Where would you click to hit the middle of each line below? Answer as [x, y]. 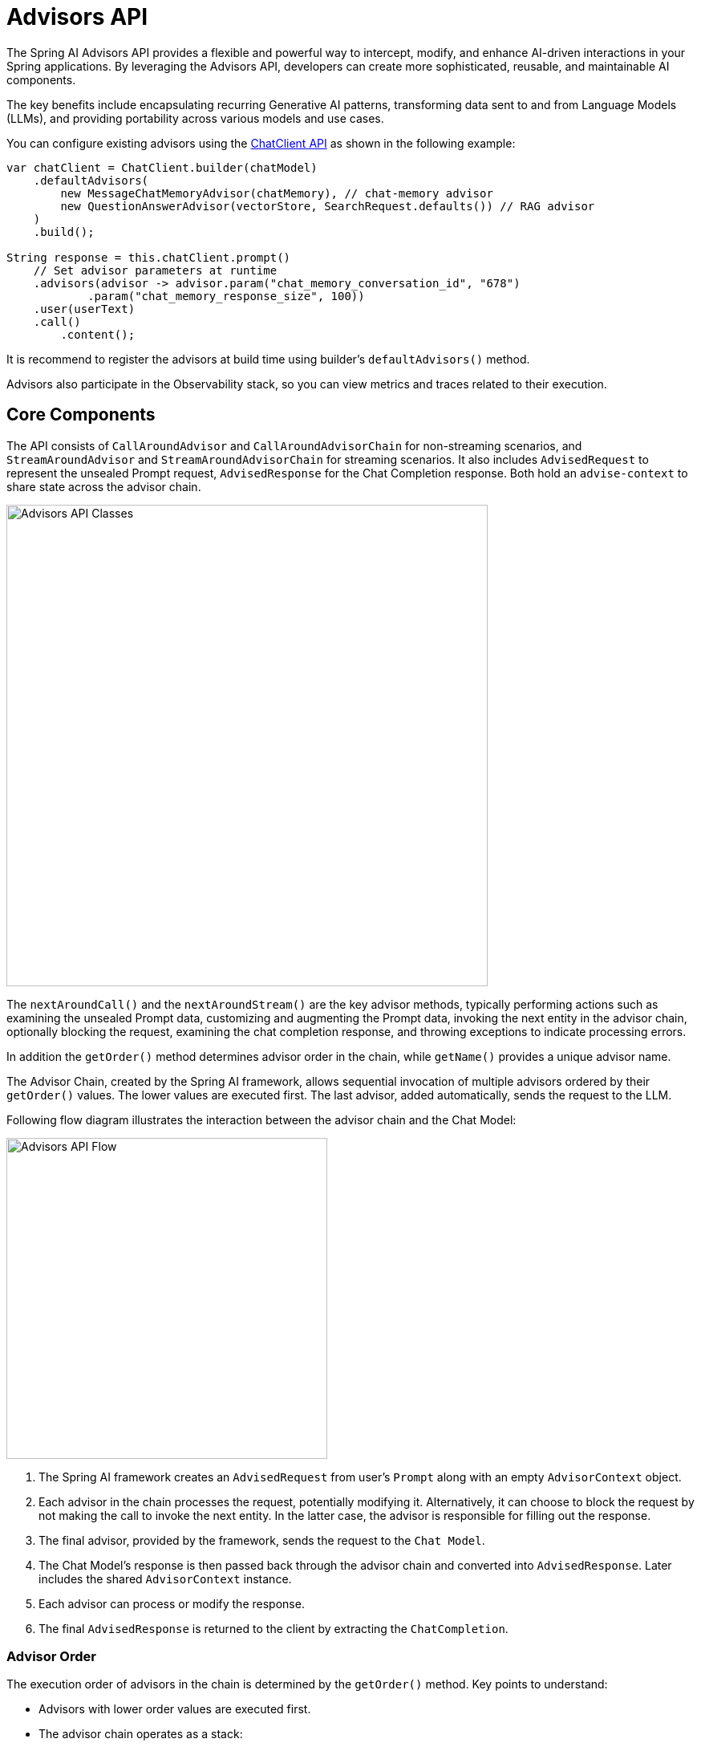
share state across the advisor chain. [104, 486]
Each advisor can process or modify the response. [172, 1603]
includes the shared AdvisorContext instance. [165, 1578]
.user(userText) [84, 309]
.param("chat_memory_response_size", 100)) [226, 296]
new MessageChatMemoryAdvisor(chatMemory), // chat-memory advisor [277, 193]
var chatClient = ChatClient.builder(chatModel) [162, 167]
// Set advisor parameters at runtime [155, 270]
